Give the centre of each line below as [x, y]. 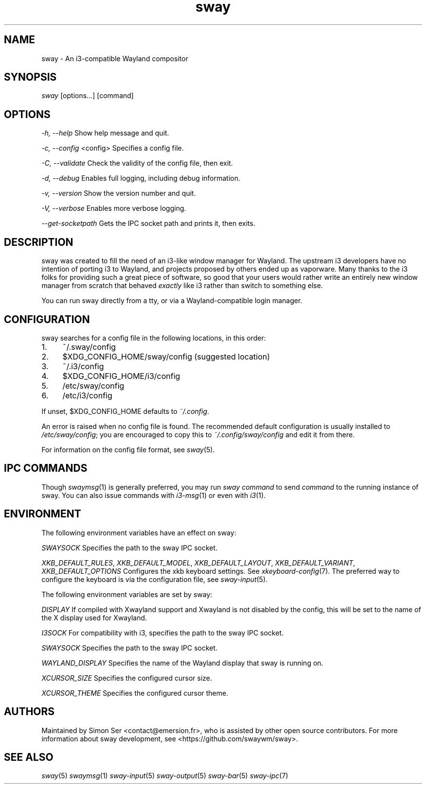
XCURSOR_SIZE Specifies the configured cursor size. [127, 678]
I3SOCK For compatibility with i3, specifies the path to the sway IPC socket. [163, 633]
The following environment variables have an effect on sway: [139, 532]
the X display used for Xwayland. [94, 617]
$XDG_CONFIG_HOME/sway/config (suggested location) [166, 356]
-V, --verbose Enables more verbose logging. [114, 208]
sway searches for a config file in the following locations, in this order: [154, 338]
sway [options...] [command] [88, 96]
